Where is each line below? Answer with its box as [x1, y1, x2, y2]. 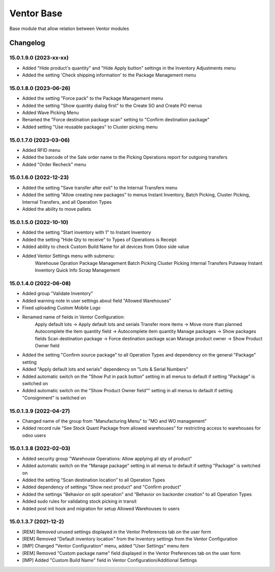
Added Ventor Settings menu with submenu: [22, 253, 115, 259]
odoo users [22, 432, 46, 438]
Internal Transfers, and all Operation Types [22, 199, 112, 205]
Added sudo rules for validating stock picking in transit [22, 498, 137, 504]
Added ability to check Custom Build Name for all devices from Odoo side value [22, 243, 189, 250]
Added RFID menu [22, 147, 61, 153]
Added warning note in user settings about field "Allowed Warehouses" [22, 297, 172, 304]
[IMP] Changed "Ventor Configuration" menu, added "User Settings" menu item [22, 543, 189, 549]
